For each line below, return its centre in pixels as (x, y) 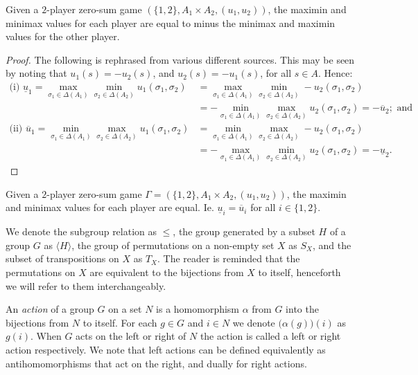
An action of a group (50, 309)
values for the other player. (63, 36)
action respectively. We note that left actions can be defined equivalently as (166, 349)
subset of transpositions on (62, 258)
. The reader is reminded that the (228, 258)
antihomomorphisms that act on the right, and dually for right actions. (156, 363)
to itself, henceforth (299, 272)
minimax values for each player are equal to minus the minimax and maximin (171, 22)
